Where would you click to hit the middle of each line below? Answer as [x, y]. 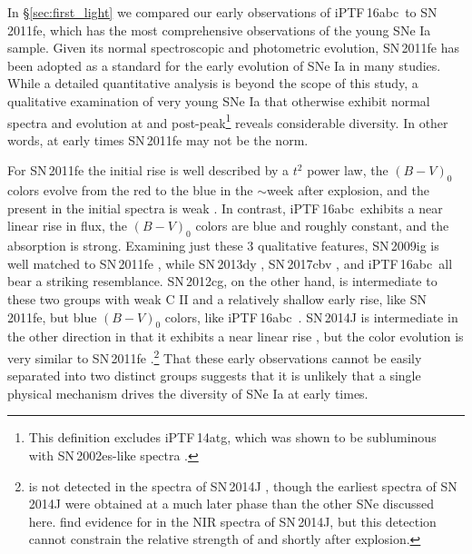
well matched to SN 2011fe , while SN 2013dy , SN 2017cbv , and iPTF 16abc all [230, 263]
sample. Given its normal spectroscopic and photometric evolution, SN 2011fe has [233, 48]
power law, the [348, 170]
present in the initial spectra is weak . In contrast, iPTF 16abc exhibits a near [225, 208]
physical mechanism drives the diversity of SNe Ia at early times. [188, 393]
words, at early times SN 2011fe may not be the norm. [158, 139]
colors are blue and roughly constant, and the [322, 226]
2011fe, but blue [52, 317]
